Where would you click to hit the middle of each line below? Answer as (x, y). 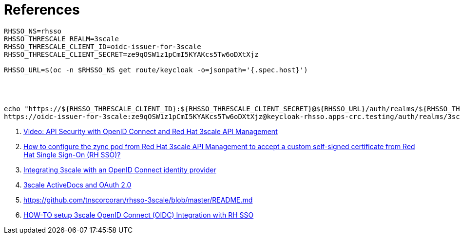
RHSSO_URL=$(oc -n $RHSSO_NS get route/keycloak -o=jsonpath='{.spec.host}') (156, 70)
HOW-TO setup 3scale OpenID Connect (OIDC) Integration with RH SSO (139, 215)
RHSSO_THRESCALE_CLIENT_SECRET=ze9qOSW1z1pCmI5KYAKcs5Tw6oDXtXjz (131, 54)
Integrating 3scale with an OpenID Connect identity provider (120, 170)
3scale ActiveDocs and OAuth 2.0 (77, 185)
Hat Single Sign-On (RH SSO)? (72, 154)
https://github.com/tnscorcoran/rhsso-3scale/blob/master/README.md (138, 200)
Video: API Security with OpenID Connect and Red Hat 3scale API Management (151, 131)
